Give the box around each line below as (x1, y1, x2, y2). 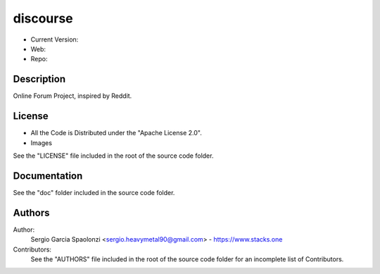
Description (13, 73, 66, 85)
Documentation (13, 170, 83, 182)
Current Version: (30, 35, 79, 44)
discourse (13, 11, 73, 26)
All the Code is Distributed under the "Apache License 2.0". (30, 129, 202, 137)
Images (30, 138, 53, 147)
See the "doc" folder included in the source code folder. (13, 188, 175, 197)
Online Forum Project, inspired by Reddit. (13, 92, 132, 100)
